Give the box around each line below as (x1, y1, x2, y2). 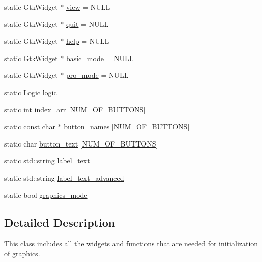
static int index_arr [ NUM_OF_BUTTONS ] (4, 104, 146, 114)
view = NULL (66, 2, 110, 12)
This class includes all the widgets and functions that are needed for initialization (4, 238, 258, 249)
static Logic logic (4, 86, 57, 97)
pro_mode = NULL (66, 70, 129, 80)
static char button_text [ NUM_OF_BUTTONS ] (4, 138, 158, 149)
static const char (4, 121, 55, 132)
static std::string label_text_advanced (4, 172, 124, 183)
